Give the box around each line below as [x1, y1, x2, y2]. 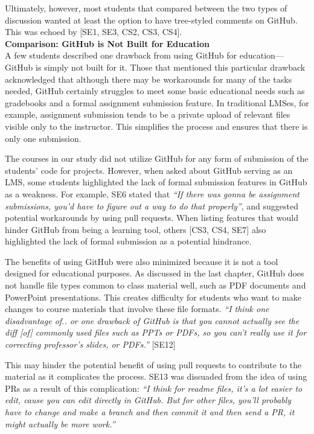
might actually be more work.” [5, 417, 115, 430]
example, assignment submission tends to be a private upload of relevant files [5, 108, 290, 121]
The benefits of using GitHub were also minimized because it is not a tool [5, 255, 278, 267]
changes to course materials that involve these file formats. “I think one [5, 302, 269, 315]
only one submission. [5, 132, 82, 144]
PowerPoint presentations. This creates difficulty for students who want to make [5, 290, 301, 303]
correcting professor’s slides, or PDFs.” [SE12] [5, 338, 176, 351]
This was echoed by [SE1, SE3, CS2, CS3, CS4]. [5, 25, 182, 38]
